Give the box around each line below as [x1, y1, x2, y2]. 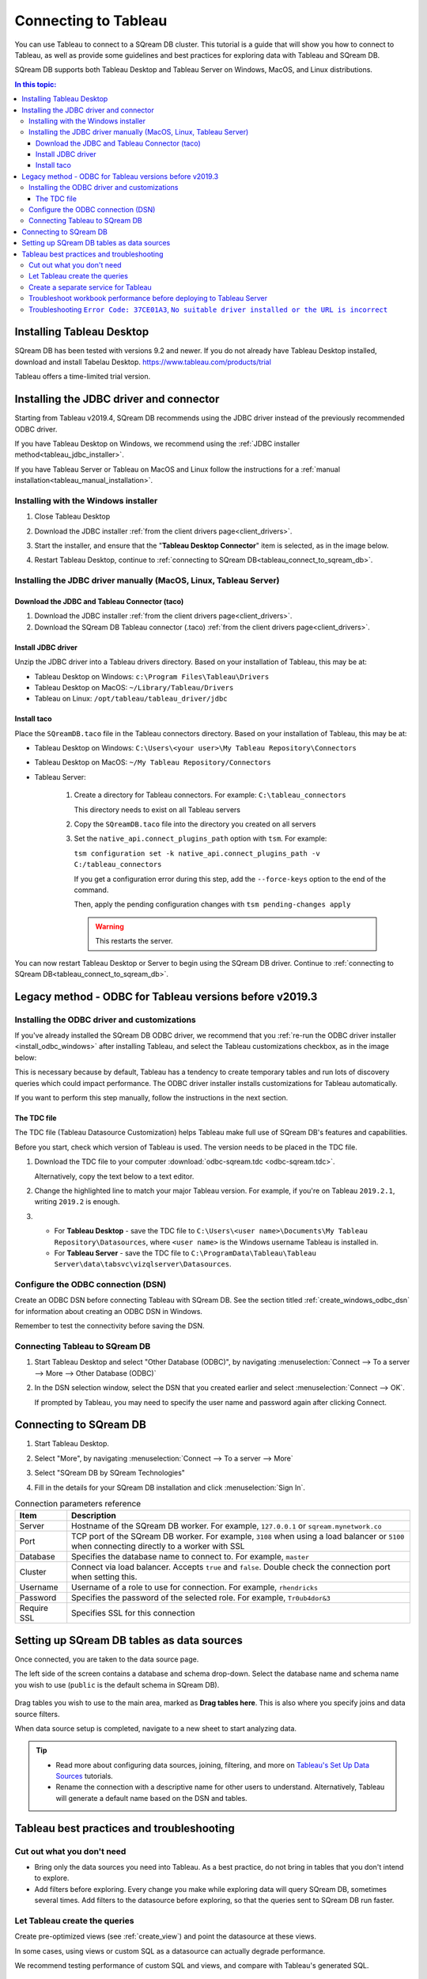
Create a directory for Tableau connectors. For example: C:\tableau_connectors [74, 790, 347, 800]
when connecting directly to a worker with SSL [71, 1540, 245, 1552]
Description [71, 1510, 116, 1521]
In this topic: [14, 79, 57, 89]
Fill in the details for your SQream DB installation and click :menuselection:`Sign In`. [34, 1483, 306, 1492]
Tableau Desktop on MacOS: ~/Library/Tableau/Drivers [34, 682, 234, 692]
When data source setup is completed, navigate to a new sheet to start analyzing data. [14, 1723, 297, 1733]
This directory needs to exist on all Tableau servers [74, 804, 241, 815]
